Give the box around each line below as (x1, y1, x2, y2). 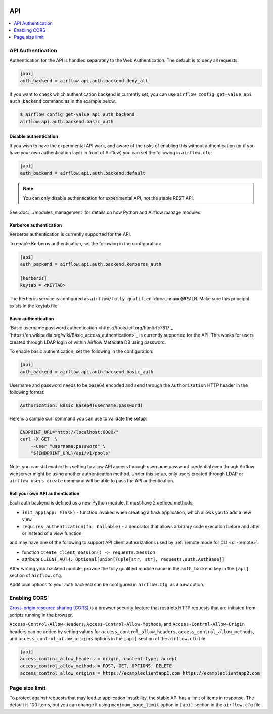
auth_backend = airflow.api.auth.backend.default (20, 170, 146, 176)
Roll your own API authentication (9, 490, 80, 496)
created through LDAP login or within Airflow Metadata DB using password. (9, 339, 166, 345)
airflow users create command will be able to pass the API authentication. (9, 477, 174, 483)
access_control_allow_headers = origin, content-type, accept (20, 656, 177, 662)
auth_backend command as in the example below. (9, 98, 116, 104)
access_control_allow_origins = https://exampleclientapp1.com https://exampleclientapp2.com (20, 670, 260, 676)
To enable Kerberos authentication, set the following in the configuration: (9, 240, 161, 246)
